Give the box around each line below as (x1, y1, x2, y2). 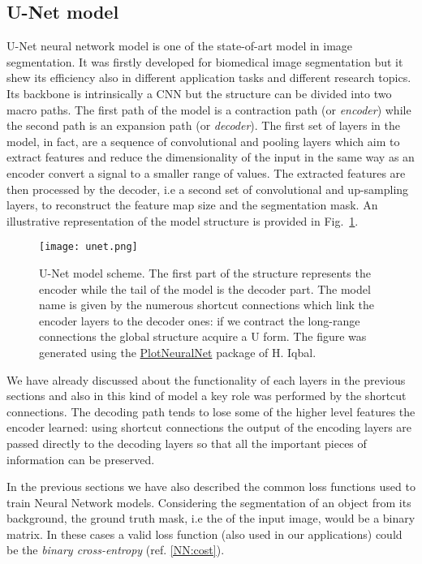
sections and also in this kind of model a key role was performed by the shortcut (6, 387, 407, 404)
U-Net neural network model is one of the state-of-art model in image (6, 37, 353, 54)
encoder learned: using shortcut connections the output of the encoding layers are (6, 419, 412, 436)
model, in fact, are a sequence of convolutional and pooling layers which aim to (6, 132, 400, 149)
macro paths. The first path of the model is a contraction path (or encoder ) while (6, 101, 411, 118)
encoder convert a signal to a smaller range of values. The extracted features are (6, 164, 406, 181)
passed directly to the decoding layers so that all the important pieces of (6, 434, 367, 451)
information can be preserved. (6, 450, 155, 467)
